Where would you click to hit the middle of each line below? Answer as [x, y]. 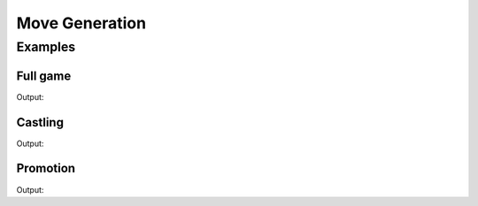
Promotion [46, 168]
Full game [44, 76]
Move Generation [81, 23]
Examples [46, 47]
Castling [40, 122]
